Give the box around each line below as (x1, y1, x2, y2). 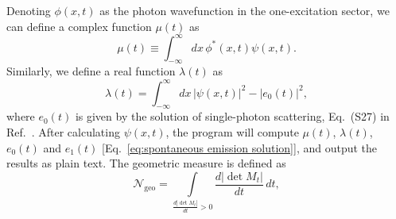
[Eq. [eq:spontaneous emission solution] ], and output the (102, 139, 378, 156)
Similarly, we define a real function (6, 63, 176, 79)
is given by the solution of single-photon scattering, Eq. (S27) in (75, 108, 390, 125)
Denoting (6, 2, 51, 18)
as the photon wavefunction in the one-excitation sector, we (99, 2, 390, 18)
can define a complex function (6, 17, 152, 34)
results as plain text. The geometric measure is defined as (6, 155, 286, 171)
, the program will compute (165, 123, 299, 140)
